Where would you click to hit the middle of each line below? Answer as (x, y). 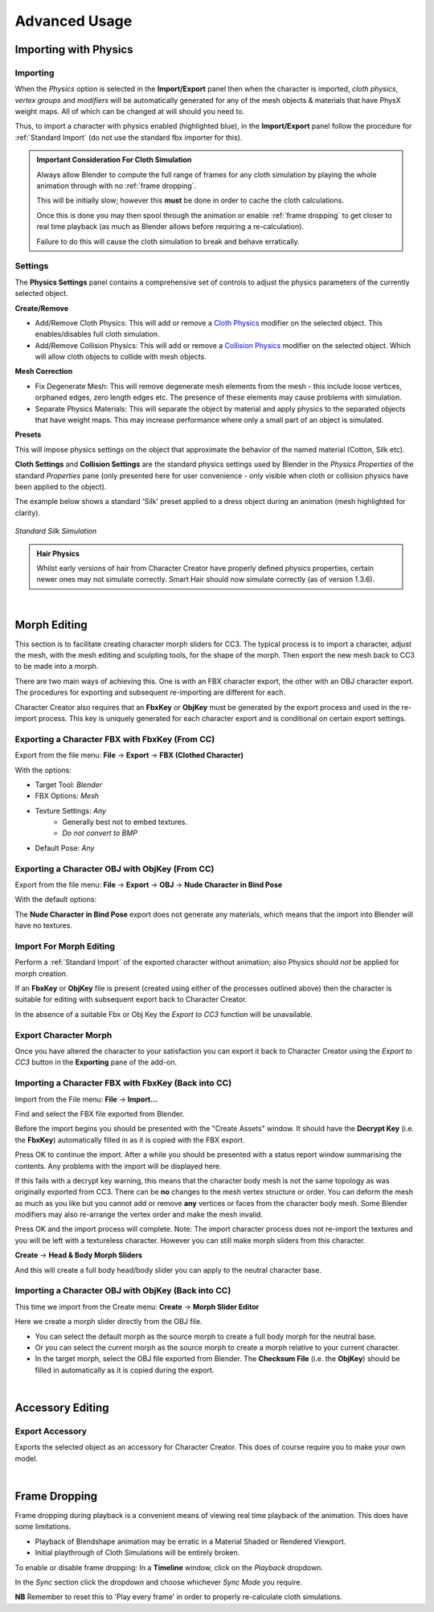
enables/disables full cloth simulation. (97, 334)
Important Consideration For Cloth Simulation (114, 160)
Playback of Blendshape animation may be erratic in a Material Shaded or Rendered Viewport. (190, 1541)
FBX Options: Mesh (67, 796)
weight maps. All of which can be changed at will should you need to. (130, 112)
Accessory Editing (62, 1407)
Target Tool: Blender (69, 785)
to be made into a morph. (57, 667)
